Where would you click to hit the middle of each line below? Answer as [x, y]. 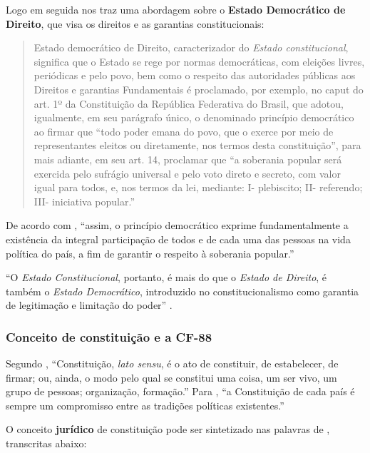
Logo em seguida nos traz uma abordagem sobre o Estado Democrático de [176, 9]
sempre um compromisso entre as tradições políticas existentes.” [145, 405]
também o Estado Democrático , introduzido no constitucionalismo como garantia [183, 291]
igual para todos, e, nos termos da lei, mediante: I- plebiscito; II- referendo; [198, 187]
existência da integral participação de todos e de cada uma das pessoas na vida [178, 239]
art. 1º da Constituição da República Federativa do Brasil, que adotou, [189, 103]
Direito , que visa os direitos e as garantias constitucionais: [135, 23]
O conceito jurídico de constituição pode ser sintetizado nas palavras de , [168, 429]
